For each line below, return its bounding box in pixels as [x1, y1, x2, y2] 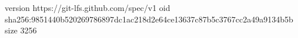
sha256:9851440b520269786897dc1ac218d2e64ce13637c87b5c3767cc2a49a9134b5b [5, 13, 293, 25]
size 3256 [5, 24, 37, 36]
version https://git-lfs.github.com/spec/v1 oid [5, 2, 170, 13]
